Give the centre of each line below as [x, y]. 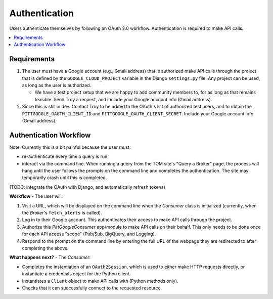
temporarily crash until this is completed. [64, 178]
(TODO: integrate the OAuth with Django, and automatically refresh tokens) [87, 187]
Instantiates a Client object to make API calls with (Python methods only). [100, 281]
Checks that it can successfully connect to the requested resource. [92, 288]
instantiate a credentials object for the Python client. [76, 274]
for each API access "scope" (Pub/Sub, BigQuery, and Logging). [89, 234]
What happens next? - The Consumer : [50, 258]
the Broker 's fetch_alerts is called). [62, 213]
